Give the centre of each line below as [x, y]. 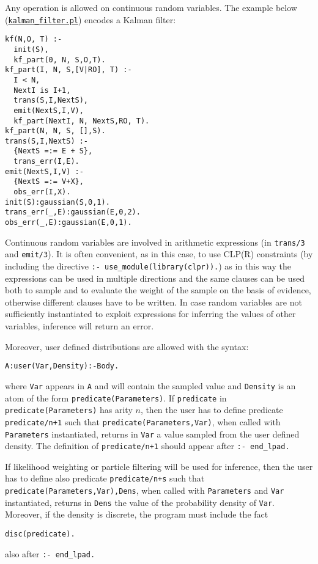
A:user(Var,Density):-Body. [62, 366]
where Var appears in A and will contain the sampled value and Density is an [150, 385]
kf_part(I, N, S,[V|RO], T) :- [68, 70]
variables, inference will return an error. [79, 326]
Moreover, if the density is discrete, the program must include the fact [137, 514]
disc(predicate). [40, 534]
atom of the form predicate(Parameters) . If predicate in [116, 397]
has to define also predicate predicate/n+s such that [105, 478]
